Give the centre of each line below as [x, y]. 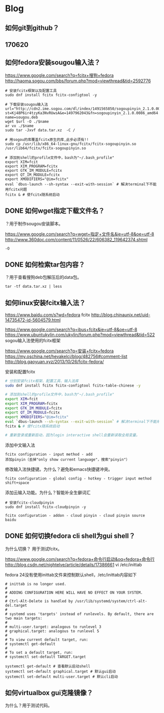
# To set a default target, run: [39, 652]
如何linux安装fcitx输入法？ [45, 303]
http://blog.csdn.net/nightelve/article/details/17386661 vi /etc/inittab [74, 564]
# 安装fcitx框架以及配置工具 [31, 91]
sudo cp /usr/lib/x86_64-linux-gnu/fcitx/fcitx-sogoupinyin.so [71, 144]
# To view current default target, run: [47, 640]
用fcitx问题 [16, 189]
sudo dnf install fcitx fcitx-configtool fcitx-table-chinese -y [73, 386]
